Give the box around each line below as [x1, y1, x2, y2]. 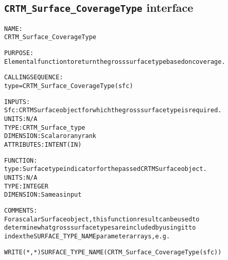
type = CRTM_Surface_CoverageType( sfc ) [4, 82, 133, 90]
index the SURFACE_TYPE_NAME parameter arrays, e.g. [4, 232, 170, 240]
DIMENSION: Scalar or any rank [4, 132, 96, 140]
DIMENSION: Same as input [4, 191, 82, 199]
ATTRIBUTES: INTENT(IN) [4, 141, 82, 148]
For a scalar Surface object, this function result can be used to [4, 215, 200, 223]
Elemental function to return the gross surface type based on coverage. [4, 58, 225, 65]
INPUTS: [4, 98, 30, 106]
